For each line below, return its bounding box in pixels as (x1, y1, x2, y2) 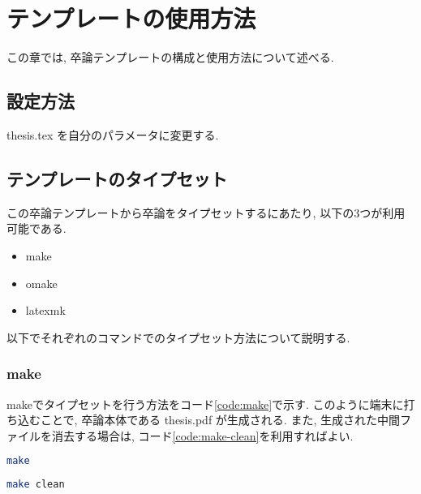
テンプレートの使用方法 (6, 2, 256, 35)
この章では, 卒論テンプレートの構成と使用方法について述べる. (6, 49, 334, 66)
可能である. (6, 220, 67, 237)
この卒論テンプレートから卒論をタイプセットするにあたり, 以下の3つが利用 (6, 204, 406, 221)
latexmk (25, 302, 66, 319)
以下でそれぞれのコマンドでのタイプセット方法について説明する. (6, 329, 350, 346)
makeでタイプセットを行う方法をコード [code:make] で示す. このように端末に (6, 395, 404, 412)
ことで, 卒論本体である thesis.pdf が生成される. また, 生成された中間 (40, 411, 400, 428)
